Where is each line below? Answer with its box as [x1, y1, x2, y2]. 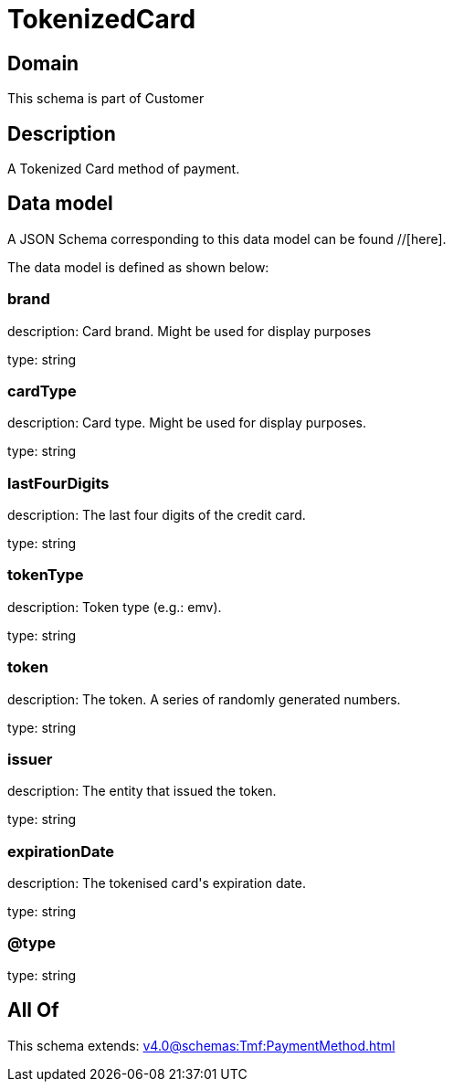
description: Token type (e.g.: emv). [7, 598, 222, 615]
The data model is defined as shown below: [7, 259, 269, 275]
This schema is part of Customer [7, 90, 205, 107]
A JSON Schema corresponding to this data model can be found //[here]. [7, 230, 447, 247]
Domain [7, 51, 79, 75]
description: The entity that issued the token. [7, 783, 277, 799]
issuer [7, 749, 53, 768]
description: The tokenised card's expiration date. [7, 875, 306, 892]
